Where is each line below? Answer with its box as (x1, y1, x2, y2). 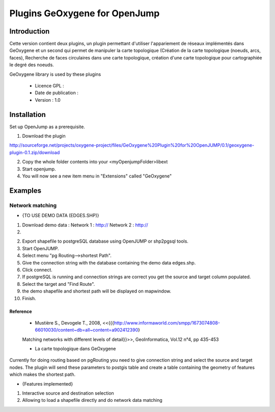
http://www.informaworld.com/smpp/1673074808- (114, 319, 220, 326)
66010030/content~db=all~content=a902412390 (35, 327, 139, 333)
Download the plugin (22, 133, 66, 139)
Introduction (9, 27, 50, 36)
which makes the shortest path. (9, 371, 76, 377)
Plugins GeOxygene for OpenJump (9, 8, 160, 19)
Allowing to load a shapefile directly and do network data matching (22, 397, 162, 403)
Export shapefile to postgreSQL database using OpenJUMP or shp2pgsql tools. (22, 238, 188, 244)
